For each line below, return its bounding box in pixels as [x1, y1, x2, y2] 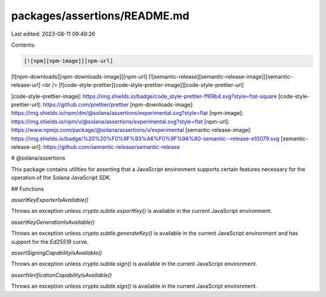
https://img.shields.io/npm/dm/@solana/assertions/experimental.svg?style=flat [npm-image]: [11, 109, 244, 117]
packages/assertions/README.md [11, 9, 190, 22]
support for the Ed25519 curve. [11, 238, 89, 245]
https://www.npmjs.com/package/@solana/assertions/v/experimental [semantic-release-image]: [11, 126, 252, 134]
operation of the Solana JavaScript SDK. [11, 174, 112, 181]
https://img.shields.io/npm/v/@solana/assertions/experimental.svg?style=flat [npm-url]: [11, 118, 229, 125]
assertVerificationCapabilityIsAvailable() [11, 271, 112, 278]
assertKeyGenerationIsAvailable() [11, 218, 95, 226]
